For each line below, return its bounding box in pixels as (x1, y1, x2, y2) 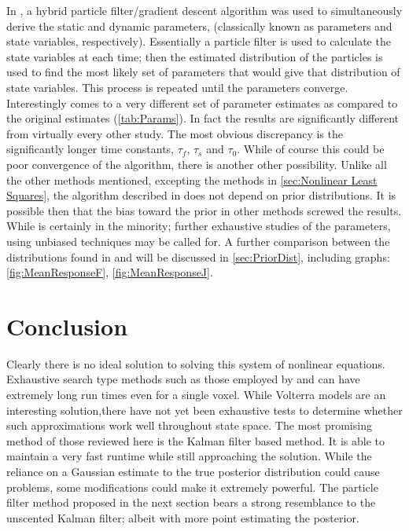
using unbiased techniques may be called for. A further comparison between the (6, 233, 390, 249)
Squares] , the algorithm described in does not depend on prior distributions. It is (6, 187, 396, 203)
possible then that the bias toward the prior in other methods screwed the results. (6, 202, 402, 218)
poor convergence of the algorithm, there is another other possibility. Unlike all (6, 156, 387, 172)
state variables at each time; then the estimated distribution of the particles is (6, 48, 383, 64)
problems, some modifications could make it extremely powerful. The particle (6, 478, 378, 495)
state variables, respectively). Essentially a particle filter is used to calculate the (6, 33, 391, 49)
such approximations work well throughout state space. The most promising (6, 417, 372, 434)
